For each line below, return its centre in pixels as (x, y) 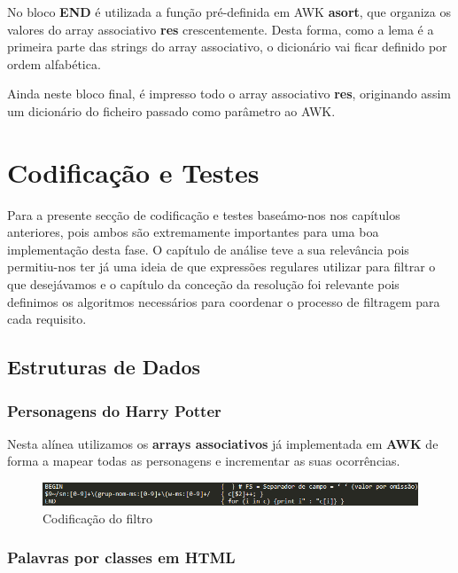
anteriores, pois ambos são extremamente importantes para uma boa (193, 232)
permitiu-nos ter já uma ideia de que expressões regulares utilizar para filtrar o (221, 267)
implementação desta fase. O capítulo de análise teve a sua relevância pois (208, 249)
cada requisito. (47, 319)
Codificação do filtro (98, 518)
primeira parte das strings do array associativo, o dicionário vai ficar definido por (227, 47)
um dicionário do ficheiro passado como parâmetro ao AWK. (171, 110)
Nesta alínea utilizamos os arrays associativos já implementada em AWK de (223, 443)
